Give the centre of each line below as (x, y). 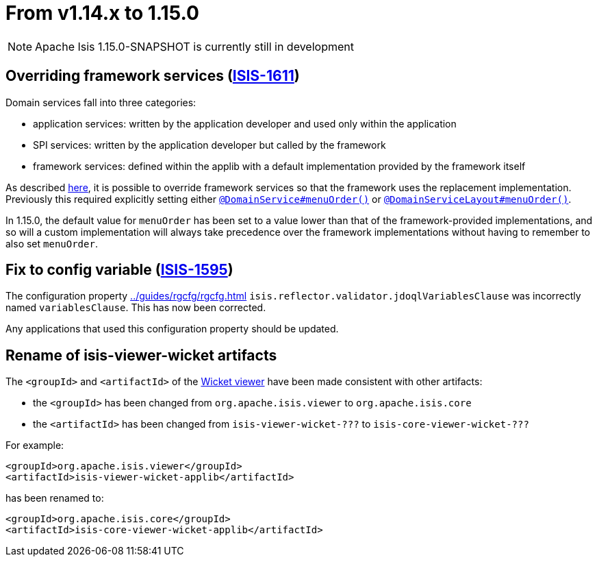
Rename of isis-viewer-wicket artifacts (141, 355)
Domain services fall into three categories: (101, 102)
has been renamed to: (55, 498)
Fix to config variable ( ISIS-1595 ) (119, 270)
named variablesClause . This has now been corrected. (136, 308)
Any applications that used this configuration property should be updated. (172, 329)
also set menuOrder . (52, 243)
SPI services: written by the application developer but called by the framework (209, 145)
